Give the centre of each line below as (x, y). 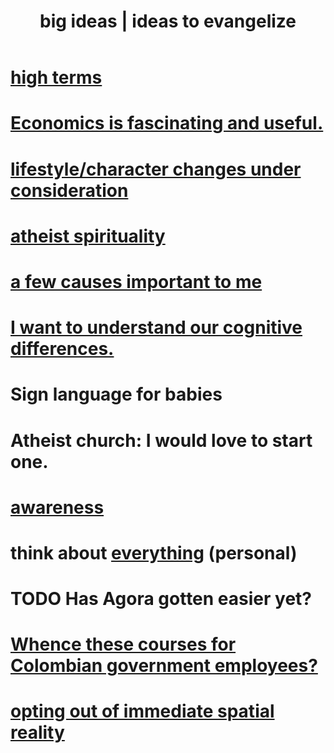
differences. (62, 349)
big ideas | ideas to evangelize (168, 21)
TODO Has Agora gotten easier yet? (161, 599)
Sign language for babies (116, 394)
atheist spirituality (88, 236)
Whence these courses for (123, 644)
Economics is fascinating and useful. (167, 123)
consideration (69, 190)
